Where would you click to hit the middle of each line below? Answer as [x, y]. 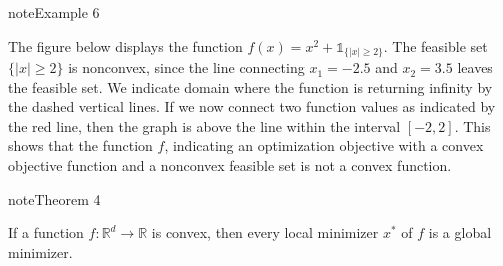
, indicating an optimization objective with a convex [324, 145]
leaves [475, 67]
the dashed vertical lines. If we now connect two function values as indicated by [252, 106]
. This [472, 125]
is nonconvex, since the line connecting [186, 67]
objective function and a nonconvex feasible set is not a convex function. [230, 165]
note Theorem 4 [54, 198]
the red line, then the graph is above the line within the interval [204, 125]
